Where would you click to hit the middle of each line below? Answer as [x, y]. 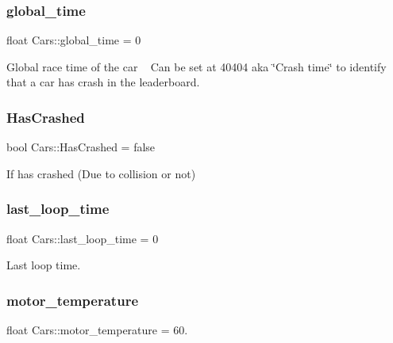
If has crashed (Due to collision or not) [101, 173]
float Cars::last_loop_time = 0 [83, 238]
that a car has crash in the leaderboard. [103, 82]
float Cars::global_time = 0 [74, 40]
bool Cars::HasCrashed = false [81, 147]
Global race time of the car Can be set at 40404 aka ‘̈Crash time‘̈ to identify [196, 66]
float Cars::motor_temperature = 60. [97, 330]
